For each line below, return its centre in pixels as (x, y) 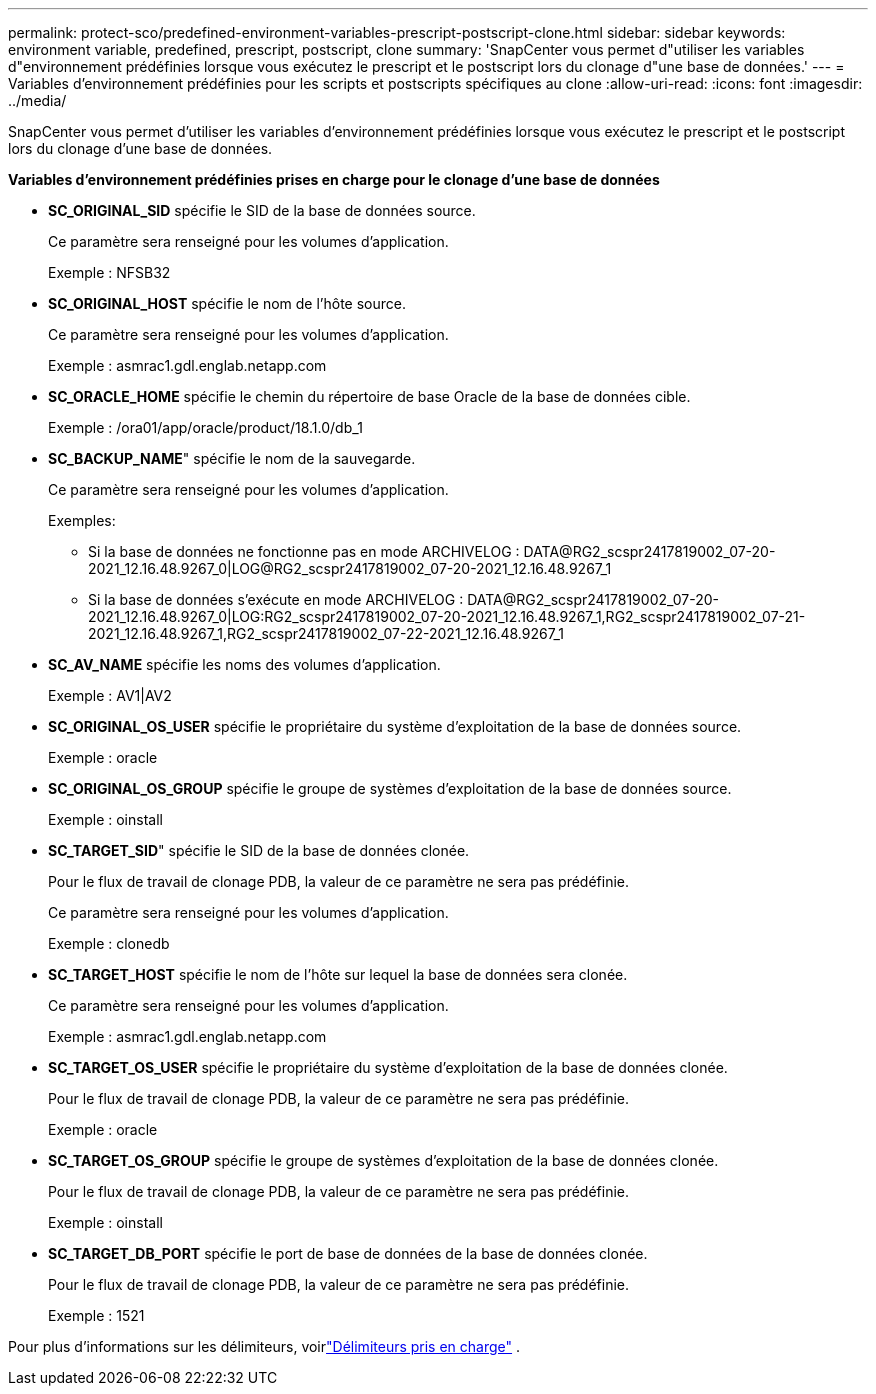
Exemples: (82, 520)
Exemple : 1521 (96, 1315)
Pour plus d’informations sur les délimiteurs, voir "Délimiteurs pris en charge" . (264, 1346)
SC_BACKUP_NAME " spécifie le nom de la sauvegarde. (232, 458)
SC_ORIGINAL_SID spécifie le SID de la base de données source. (262, 210)
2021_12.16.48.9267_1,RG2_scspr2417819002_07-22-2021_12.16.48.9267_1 (326, 633)
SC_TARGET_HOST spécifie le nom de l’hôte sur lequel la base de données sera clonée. (338, 974)
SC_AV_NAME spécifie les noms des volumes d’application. (244, 664)
